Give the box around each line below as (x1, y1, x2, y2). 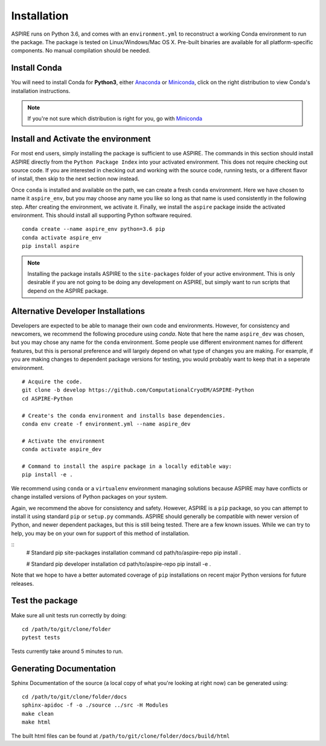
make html (22, 719, 51, 725)
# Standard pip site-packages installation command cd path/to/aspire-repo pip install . (26, 549, 241, 556)
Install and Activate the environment (11, 134, 151, 144)
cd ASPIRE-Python (22, 395, 73, 402)
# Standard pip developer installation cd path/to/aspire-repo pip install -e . (26, 560, 211, 568)
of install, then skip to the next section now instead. (11, 175, 139, 183)
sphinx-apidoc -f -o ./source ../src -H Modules (22, 702, 168, 709)
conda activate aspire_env (22, 234, 102, 241)
